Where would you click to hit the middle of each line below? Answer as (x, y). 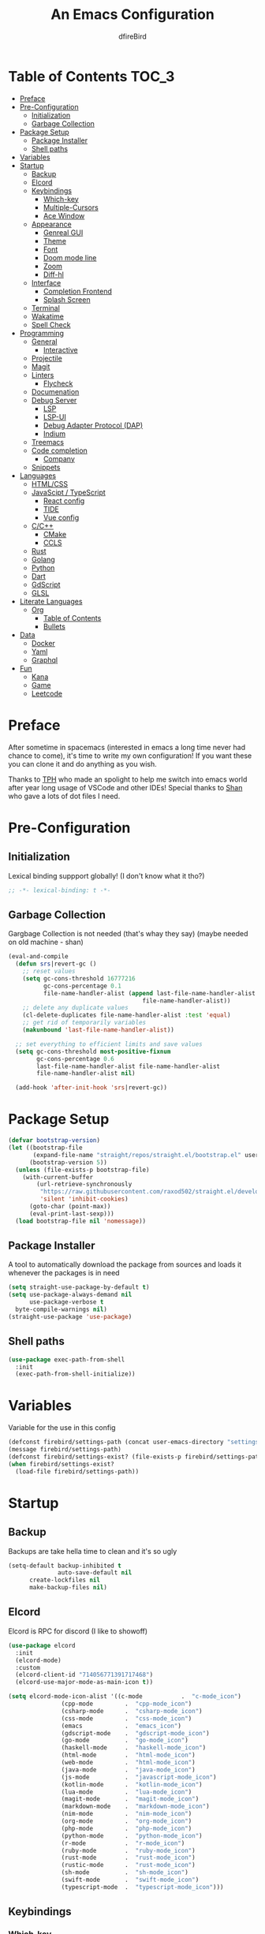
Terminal (46, 308)
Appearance (52, 224)
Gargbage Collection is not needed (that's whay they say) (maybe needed (128, 934)
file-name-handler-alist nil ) (86, 1073)
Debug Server (54, 400)
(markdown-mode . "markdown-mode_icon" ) (136, 1807)
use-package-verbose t (66, 1302)
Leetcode (47, 693)
